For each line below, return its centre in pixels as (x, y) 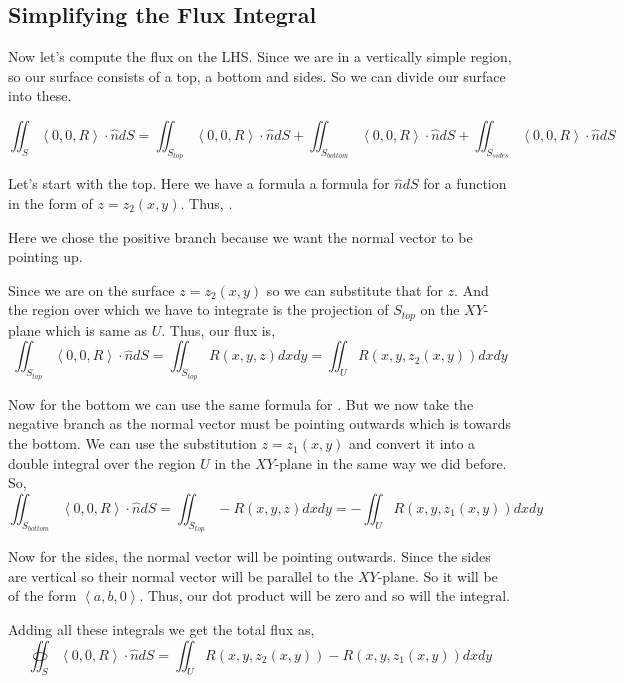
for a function (465, 183)
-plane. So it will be (437, 575)
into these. (40, 95)
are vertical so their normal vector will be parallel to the (181, 575)
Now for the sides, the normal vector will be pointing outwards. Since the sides (249, 556)
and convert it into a (412, 443)
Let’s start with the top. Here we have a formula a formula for (199, 183)
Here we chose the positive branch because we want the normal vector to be (240, 236)
